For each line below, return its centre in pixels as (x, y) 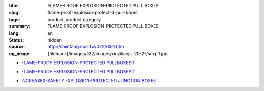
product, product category (74, 19)
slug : (14, 13)
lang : (14, 33)
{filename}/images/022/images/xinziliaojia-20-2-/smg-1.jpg (108, 53)
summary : (20, 26)
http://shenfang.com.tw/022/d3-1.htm (86, 47)
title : (14, 6)
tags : (14, 19)
